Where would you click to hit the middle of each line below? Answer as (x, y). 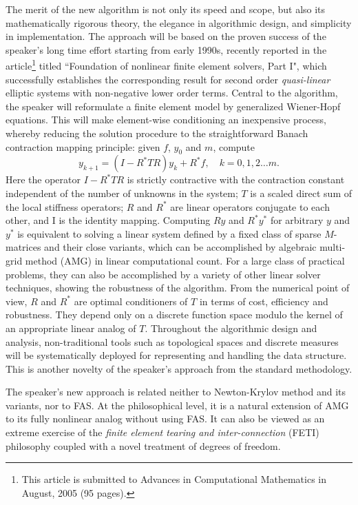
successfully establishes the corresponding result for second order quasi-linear (168, 79)
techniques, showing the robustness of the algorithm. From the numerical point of (178, 288)
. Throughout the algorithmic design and (231, 328)
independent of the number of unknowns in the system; (122, 193)
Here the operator (43, 179)
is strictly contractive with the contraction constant (236, 179)
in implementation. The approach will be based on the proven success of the (166, 36)
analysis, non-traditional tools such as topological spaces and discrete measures (172, 341)
